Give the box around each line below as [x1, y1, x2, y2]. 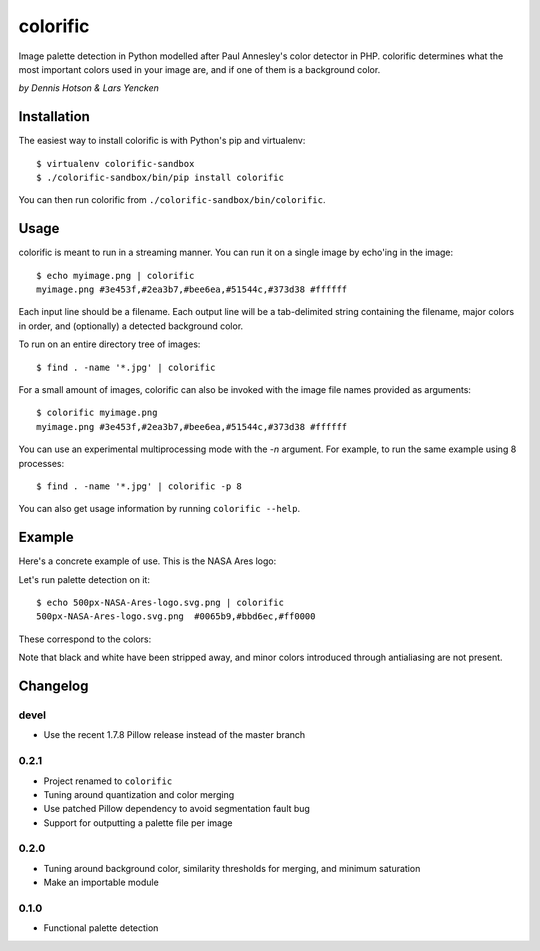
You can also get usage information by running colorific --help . [18, 503, 301, 515]
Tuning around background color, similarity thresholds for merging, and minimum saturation [43, 862, 421, 874]
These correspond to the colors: [18, 633, 152, 645]
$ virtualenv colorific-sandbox [36, 158, 195, 169]
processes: [18, 457, 65, 469]
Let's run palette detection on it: [18, 573, 150, 585]
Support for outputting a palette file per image [43, 816, 233, 829]
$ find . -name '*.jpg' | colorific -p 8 [36, 481, 242, 492]
